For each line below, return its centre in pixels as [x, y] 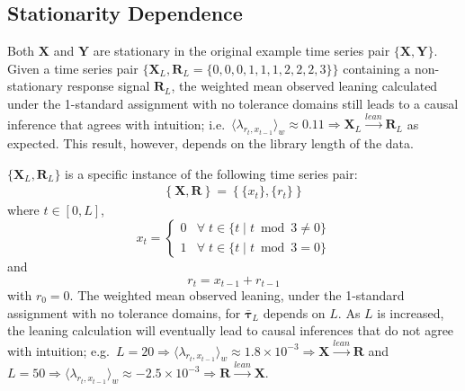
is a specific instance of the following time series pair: [211, 173]
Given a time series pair [73, 68]
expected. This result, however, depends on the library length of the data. [210, 143]
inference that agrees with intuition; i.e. [116, 124]
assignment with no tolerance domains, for [124, 312]
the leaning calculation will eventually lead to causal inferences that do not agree [231, 330]
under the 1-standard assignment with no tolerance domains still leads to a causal [233, 103]
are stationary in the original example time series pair [241, 51]
